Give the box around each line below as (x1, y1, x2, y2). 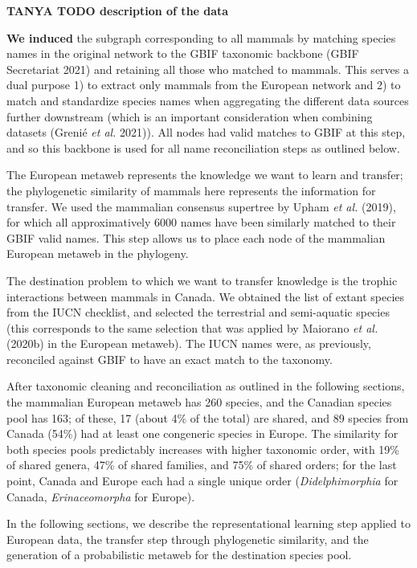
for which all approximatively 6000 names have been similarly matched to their (6, 214, 396, 231)
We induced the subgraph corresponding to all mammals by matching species (6, 29, 396, 46)
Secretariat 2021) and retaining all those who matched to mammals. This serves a (6, 60, 409, 77)
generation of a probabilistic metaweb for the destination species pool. (6, 546, 352, 563)
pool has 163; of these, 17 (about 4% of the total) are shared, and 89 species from (6, 409, 409, 426)
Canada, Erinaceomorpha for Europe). (6, 488, 195, 505)
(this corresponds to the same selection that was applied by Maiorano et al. (6, 319, 378, 336)
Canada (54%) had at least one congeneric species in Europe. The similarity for (6, 425, 399, 442)
